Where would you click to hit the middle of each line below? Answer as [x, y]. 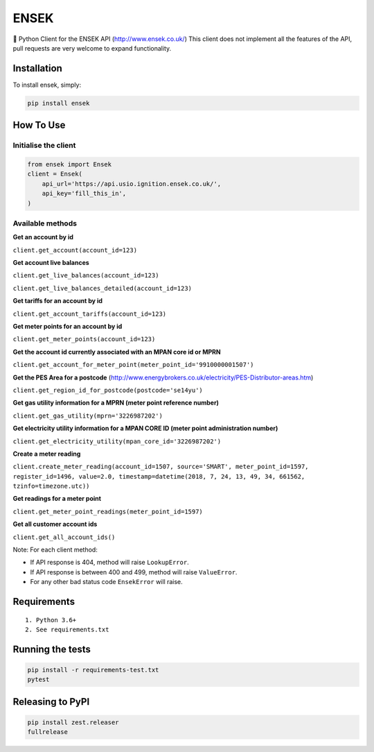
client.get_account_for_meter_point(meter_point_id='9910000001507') [133, 365]
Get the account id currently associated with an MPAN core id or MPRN [117, 352]
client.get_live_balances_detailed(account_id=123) [103, 288]
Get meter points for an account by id [68, 327]
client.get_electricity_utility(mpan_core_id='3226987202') [117, 441]
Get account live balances [51, 263]
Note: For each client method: [55, 550]
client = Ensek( [55, 174]
